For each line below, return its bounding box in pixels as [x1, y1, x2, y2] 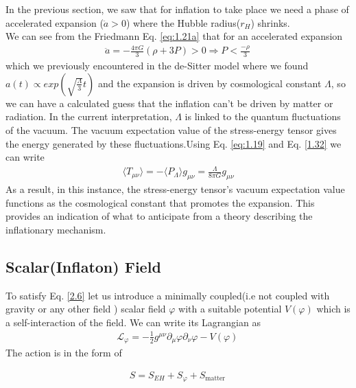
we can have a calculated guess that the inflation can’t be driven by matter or [5, 95, 333, 110]
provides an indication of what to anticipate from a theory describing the [5, 209, 313, 223]
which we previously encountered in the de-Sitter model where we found [5, 58, 309, 73]
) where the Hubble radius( [126, 15, 241, 30]
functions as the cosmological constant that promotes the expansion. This [5, 195, 315, 209]
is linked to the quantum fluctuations [185, 109, 341, 124]
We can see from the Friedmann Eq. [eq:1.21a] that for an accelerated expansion [5, 29, 343, 43]
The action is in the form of [5, 345, 122, 360]
